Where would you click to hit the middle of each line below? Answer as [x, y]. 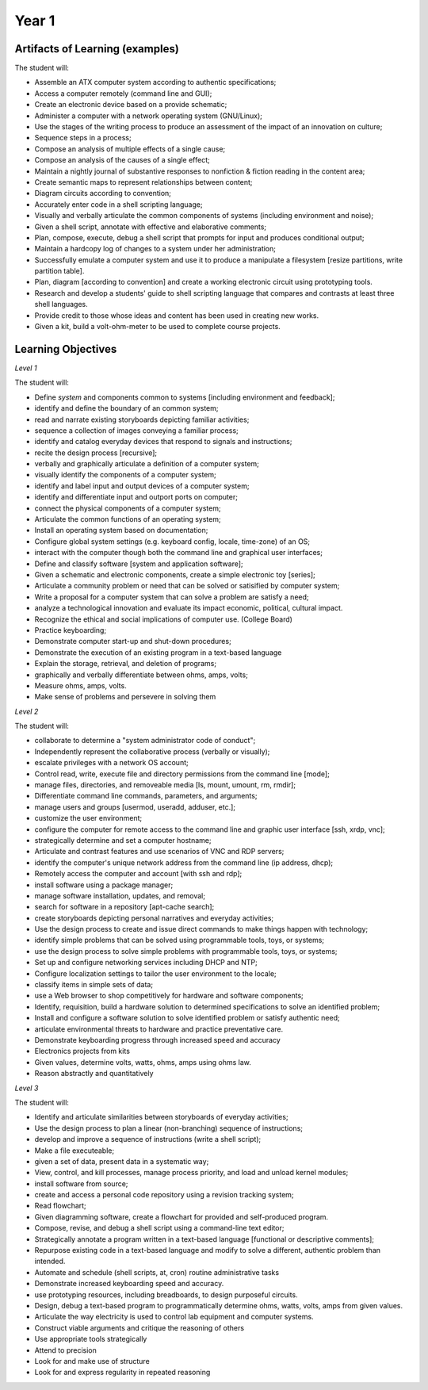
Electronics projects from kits [82, 1051]
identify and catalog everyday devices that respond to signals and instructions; [163, 442]
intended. [50, 1262]
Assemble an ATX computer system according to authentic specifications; [155, 82]
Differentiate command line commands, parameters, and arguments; [146, 796]
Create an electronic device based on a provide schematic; [131, 105]
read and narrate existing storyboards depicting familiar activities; [142, 419]
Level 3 [27, 1088]
